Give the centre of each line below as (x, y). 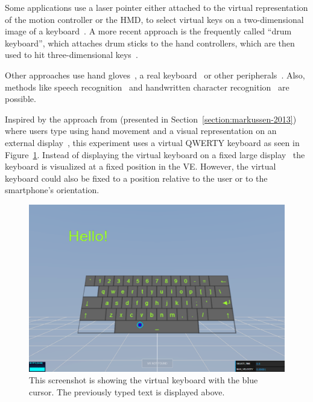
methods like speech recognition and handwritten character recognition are (147, 87)
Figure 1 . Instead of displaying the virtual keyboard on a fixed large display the (155, 154)
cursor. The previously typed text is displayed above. (127, 391)
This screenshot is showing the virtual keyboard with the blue (144, 380)
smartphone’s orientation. (52, 190)
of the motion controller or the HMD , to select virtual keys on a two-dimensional (154, 19)
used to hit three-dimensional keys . (71, 55)
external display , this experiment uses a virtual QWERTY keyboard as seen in (152, 142)
